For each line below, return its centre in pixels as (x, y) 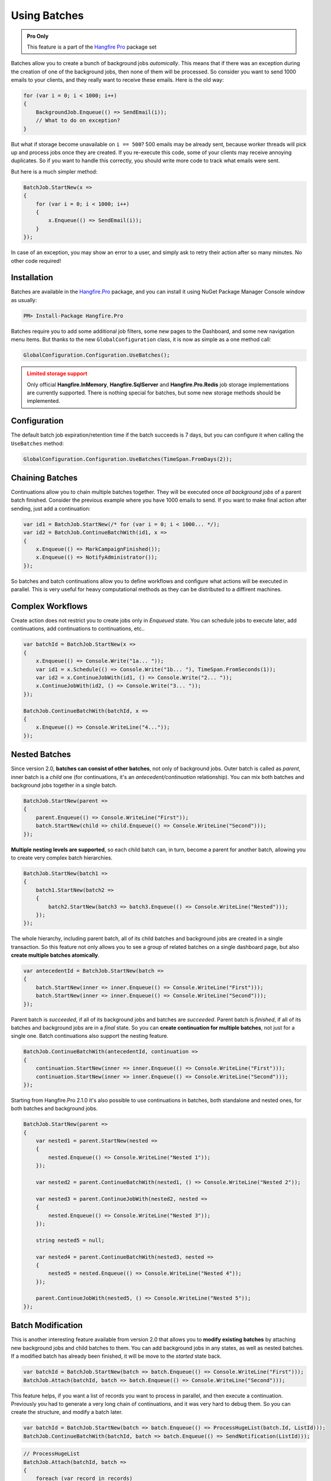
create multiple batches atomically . (55, 955)
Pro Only (38, 36)
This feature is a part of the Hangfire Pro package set (92, 47)
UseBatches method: (38, 443)
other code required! (36, 261)
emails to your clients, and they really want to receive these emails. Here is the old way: (117, 80)
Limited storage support (57, 374)
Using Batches (47, 15)
